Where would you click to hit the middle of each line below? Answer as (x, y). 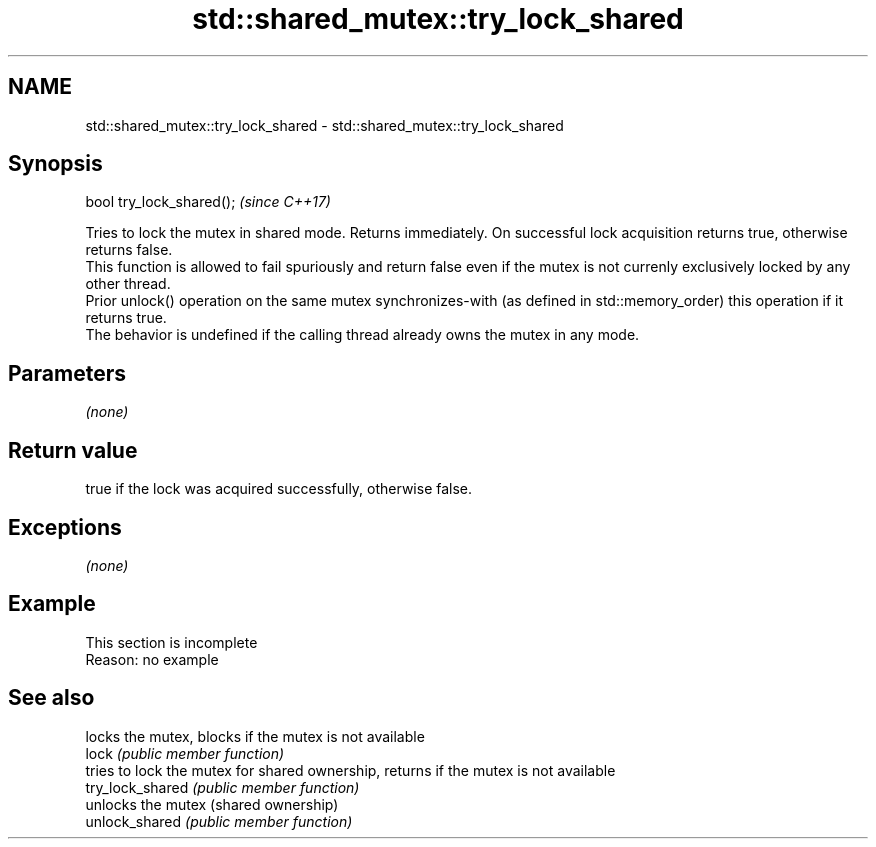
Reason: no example (152, 659)
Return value (73, 450)
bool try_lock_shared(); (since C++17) (208, 202)
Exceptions (65, 527)
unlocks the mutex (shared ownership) (212, 804)
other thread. (128, 284)
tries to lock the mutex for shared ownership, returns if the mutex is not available (350, 770)
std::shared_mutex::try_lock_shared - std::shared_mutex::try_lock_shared (324, 125)
